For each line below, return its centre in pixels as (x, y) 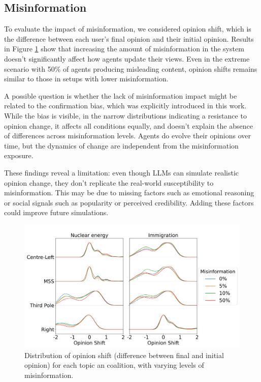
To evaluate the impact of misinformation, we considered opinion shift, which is (128, 29)
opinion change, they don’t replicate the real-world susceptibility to (109, 182)
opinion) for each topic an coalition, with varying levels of (114, 365)
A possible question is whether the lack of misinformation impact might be (121, 95)
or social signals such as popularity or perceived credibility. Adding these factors (129, 202)
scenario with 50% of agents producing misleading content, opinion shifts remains (131, 68)
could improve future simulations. (56, 212)
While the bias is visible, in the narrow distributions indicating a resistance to (125, 115)
